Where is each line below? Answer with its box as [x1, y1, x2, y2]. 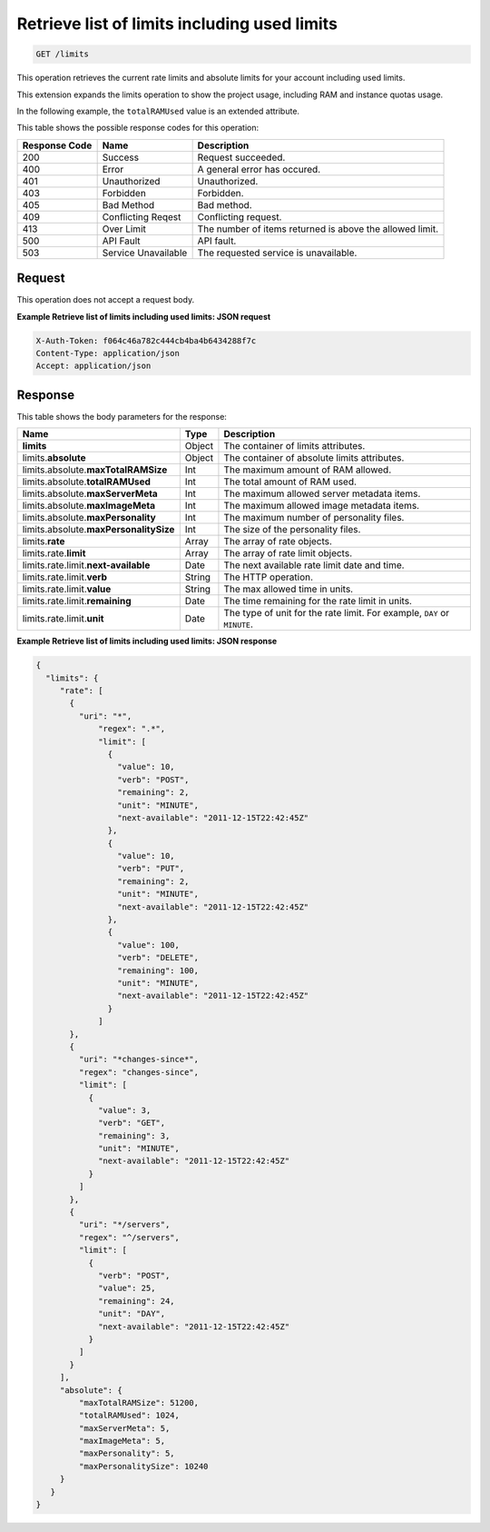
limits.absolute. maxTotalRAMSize [22, 463, 168, 476]
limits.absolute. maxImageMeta [22, 500, 156, 512]
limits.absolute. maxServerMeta [22, 487, 158, 500]
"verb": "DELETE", [116, 952, 200, 963]
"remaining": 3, [98, 1130, 171, 1140]
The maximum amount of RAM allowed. [223, 463, 392, 476]
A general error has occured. [197, 163, 321, 175]
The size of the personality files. [223, 523, 361, 536]
